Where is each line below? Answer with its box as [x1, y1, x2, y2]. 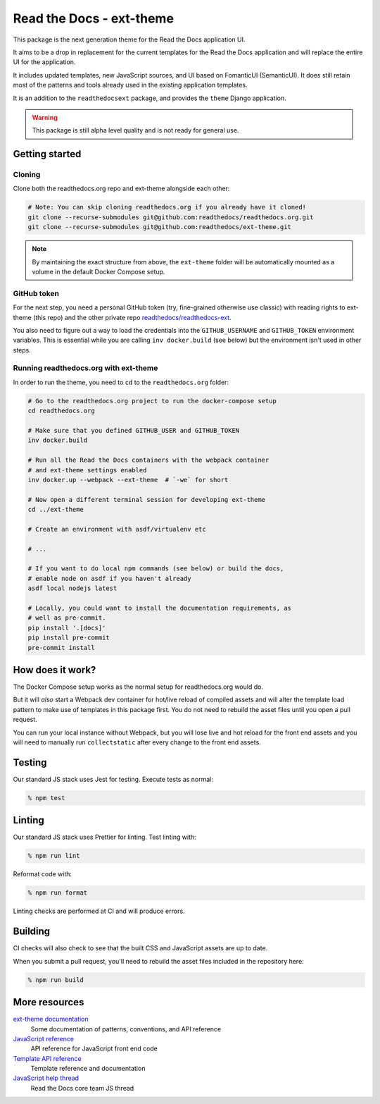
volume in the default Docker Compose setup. [32, 267, 165, 276]
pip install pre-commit [27, 634, 110, 642]
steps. [13, 345, 31, 354]
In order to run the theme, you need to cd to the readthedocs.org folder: [13, 378, 229, 386]
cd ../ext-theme [27, 505, 84, 514]
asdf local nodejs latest [27, 584, 118, 592]
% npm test [27, 794, 65, 802]
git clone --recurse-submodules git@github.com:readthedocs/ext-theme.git [27, 223, 292, 231]
